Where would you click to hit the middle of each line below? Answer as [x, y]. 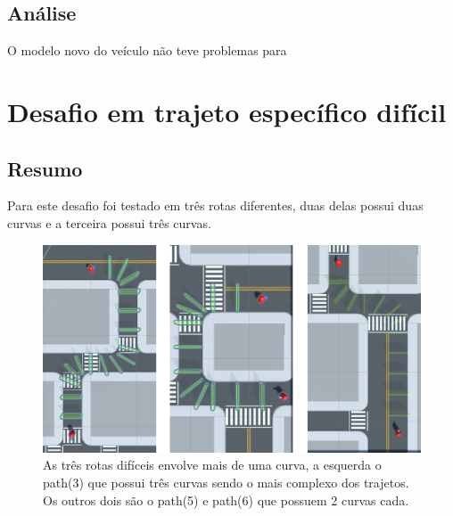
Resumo [45, 168]
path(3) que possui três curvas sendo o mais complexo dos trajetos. [226, 482]
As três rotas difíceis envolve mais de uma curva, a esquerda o [212, 465]
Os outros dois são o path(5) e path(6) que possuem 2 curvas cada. [226, 500]
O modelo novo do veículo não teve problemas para [147, 50]
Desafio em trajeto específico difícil [227, 111]
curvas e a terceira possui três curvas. [109, 222]
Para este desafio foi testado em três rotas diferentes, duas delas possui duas [215, 205]
